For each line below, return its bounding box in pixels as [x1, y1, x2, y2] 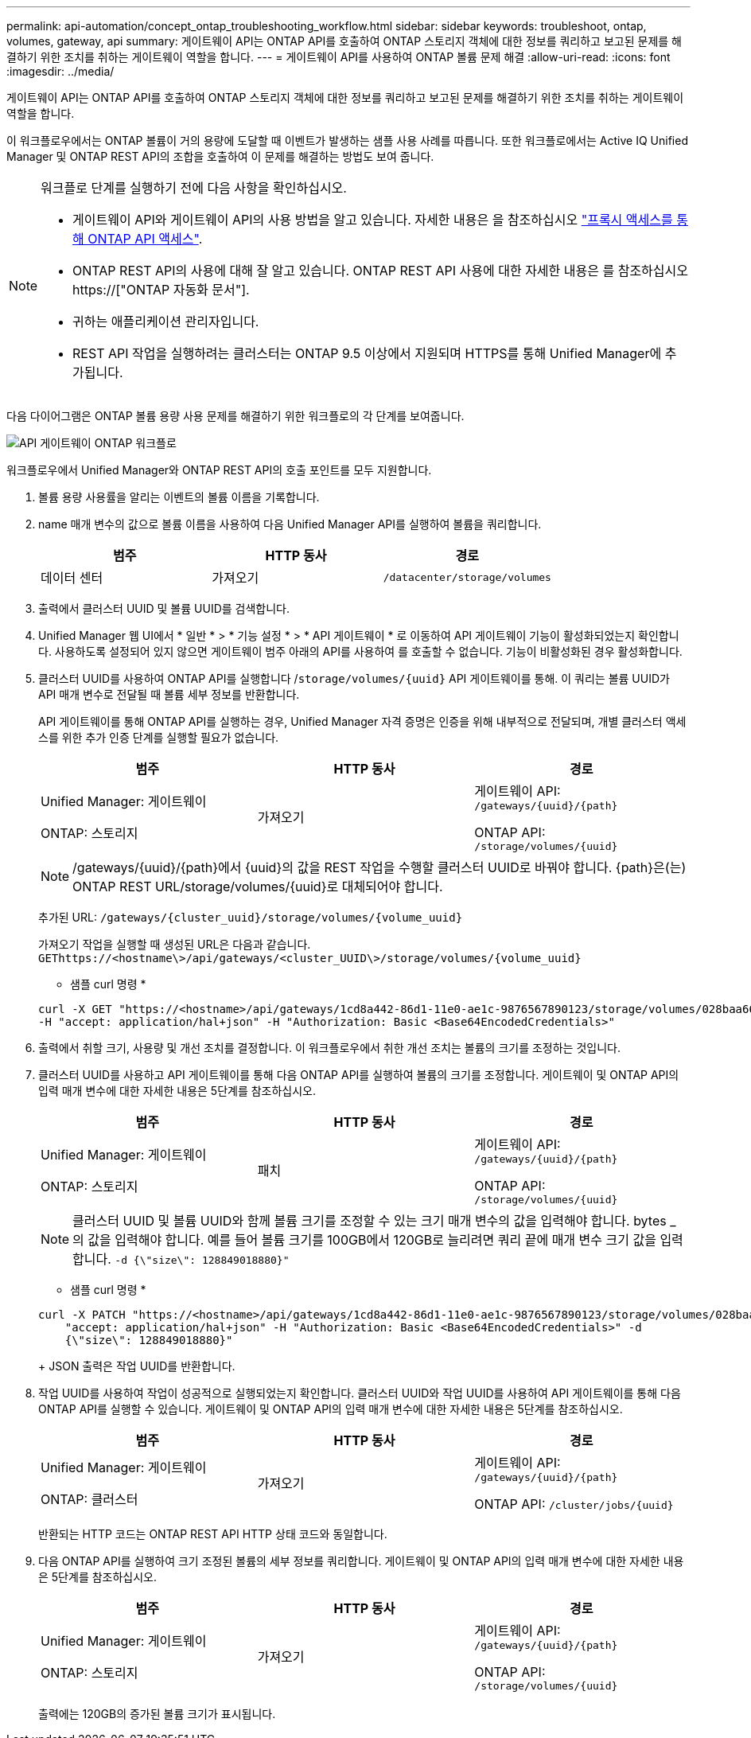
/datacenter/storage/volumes [383, 571, 551, 583]
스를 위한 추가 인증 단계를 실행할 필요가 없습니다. [38, 731, 279, 744]
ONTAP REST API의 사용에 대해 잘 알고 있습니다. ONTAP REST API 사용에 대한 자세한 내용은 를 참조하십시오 [72, 263, 688, 279]
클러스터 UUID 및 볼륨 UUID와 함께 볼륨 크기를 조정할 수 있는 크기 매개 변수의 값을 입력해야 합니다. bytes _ [72, 1213, 676, 1229]
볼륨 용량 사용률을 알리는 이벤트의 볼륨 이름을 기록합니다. [38, 490, 320, 504]
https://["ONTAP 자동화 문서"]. [72, 282, 250, 298]
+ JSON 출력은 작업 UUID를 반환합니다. [38, 1359, 235, 1373]
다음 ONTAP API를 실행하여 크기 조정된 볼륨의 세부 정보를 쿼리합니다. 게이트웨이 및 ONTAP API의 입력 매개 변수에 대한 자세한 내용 [38, 1554, 684, 1568]
